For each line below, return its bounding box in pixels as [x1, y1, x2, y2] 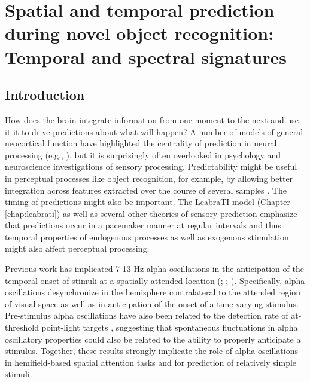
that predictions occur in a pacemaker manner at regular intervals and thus [5, 219, 281, 231]
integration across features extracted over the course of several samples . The [5, 184, 287, 196]
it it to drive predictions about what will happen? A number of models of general [5, 125, 303, 137]
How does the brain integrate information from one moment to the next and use [5, 113, 299, 126]
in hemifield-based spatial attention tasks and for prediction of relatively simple [5, 356, 297, 368]
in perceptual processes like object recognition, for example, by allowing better [5, 172, 293, 184]
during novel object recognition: [5, 21, 274, 45]
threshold [5, 321, 39, 334]
